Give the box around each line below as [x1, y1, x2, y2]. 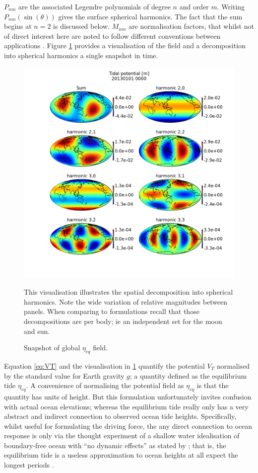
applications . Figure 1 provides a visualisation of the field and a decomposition [4, 40, 246, 51]
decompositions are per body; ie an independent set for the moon [24, 315, 222, 326]
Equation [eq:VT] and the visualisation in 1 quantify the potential [4, 360, 205, 371]
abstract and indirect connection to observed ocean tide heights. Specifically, [4, 411, 237, 421]
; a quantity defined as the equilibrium [129, 370, 247, 381]
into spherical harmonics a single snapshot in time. [4, 50, 158, 60]
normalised [216, 360, 250, 371]
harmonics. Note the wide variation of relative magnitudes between [24, 296, 228, 307]
